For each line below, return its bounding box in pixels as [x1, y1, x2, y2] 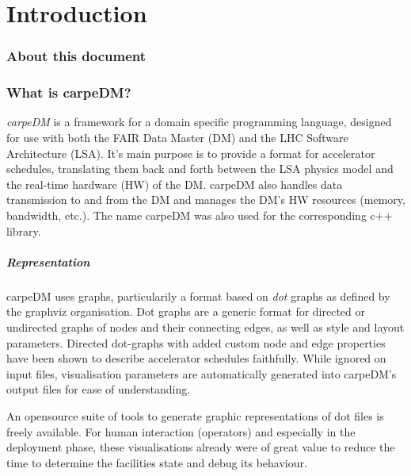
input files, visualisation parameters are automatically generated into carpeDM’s [6, 365, 397, 382]
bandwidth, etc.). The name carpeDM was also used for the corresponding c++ [6, 207, 393, 223]
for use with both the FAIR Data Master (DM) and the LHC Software [6, 129, 348, 146]
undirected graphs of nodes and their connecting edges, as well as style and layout [6, 318, 405, 335]
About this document [6, 46, 147, 66]
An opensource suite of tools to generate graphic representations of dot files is [6, 407, 384, 424]
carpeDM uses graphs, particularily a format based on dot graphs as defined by [6, 287, 390, 304]
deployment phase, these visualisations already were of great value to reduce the [6, 439, 395, 455]
